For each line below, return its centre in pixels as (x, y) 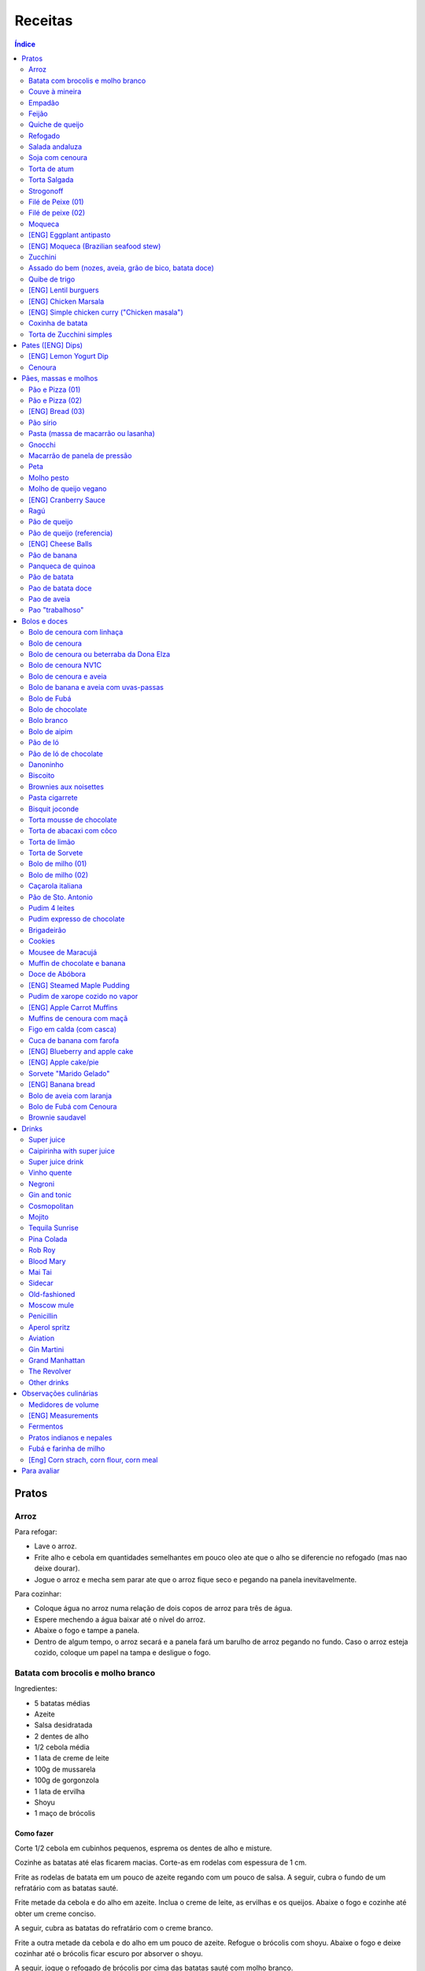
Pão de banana (53, 555)
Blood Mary (47, 1261)
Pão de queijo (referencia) (71, 533)
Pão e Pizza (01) (55, 389)
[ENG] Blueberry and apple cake (81, 1052)
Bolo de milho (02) (59, 874)
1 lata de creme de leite (72, 1758)
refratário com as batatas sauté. (67, 1888)
